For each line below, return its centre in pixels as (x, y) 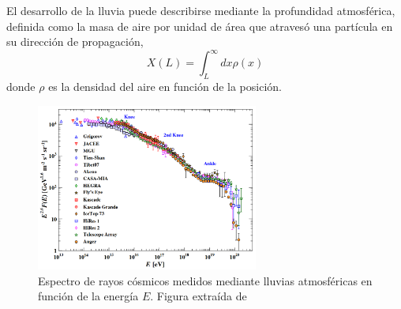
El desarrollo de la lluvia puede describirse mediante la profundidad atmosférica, (201, 10)
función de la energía (88, 296)
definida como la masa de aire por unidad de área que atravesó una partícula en (200, 26)
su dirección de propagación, (75, 41)
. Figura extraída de (199, 296)
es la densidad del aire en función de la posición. (165, 87)
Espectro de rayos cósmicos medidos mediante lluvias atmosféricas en (205, 280)
